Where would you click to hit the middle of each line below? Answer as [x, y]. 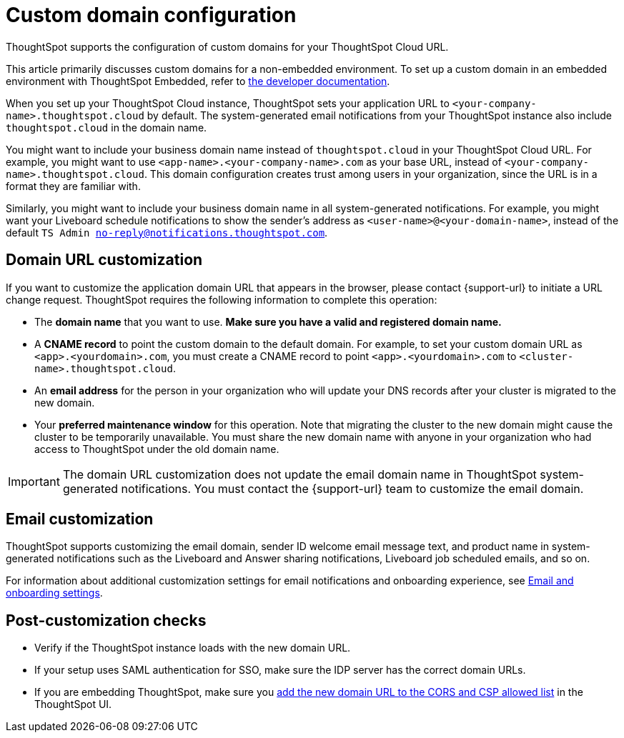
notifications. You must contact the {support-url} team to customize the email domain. [352, 488]
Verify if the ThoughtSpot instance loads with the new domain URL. [193, 648]
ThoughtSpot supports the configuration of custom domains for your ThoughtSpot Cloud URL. [227, 46]
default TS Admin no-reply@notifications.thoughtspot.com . [167, 232]
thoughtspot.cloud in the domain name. [107, 127]
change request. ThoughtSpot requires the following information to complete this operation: [222, 299]
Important [34, 481]
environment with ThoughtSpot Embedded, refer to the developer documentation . [198, 81]
